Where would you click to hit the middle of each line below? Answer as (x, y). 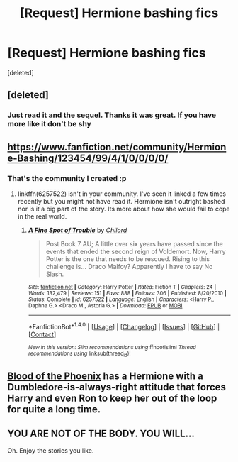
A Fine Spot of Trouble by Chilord (78, 230)
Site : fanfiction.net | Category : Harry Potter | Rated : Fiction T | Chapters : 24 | (122, 287)
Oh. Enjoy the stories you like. (51, 451)
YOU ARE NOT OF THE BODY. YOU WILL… (101, 433)
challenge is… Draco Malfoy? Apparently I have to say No (129, 266)
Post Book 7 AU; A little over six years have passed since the (134, 243)
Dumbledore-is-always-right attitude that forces (117, 387)
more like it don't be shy (50, 124)
